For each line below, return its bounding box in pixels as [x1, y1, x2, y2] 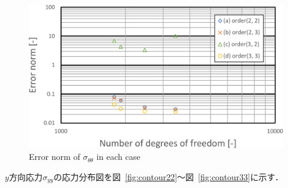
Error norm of [29, 150, 80, 163]
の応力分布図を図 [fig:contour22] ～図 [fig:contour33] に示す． [53, 170, 284, 183]
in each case [96, 150, 140, 163]
